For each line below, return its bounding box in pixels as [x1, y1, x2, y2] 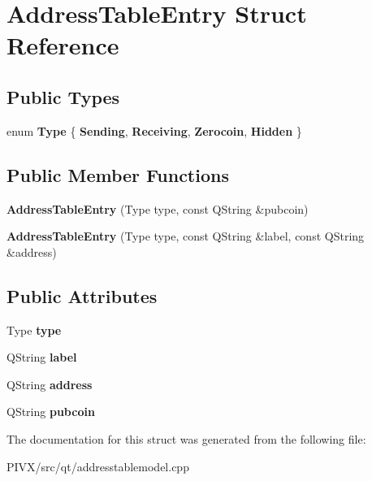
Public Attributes [6, 283, 158, 308]
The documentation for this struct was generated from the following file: [6, 430, 366, 447]
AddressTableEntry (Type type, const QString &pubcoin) [6, 200, 309, 217]
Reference [6, 28, 119, 62]
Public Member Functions [6, 162, 229, 187]
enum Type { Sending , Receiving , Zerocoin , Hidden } [6, 122, 302, 139]
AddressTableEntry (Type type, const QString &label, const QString [6, 227, 365, 245]
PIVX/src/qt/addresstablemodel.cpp [6, 457, 189, 474]
